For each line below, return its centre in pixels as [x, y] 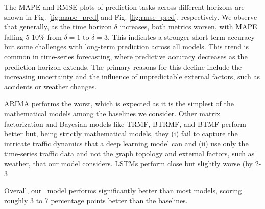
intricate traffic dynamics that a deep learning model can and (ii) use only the [126, 143]
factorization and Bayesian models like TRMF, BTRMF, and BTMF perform [125, 123]
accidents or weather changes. [51, 86]
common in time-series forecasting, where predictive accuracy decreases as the [126, 56]
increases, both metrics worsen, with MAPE [188, 27]
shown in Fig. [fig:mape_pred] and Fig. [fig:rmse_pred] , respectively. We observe [131, 17]
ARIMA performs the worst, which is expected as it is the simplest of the [119, 103]
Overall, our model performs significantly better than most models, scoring [123, 190]
